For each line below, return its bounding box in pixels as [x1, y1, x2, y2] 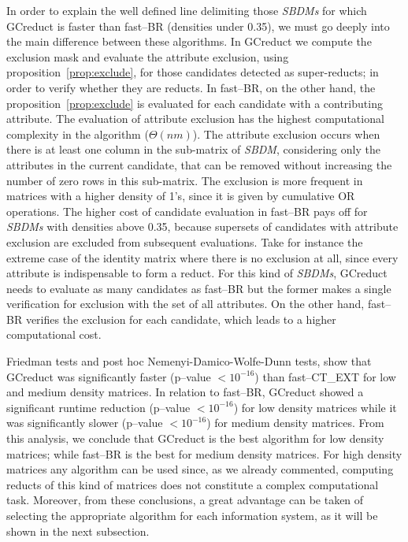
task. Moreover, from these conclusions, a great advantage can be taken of [6, 492, 364, 508]
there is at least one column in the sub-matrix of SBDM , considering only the [6, 141, 380, 158]
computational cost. [6, 326, 102, 343]
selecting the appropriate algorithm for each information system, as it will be [6, 507, 378, 523]
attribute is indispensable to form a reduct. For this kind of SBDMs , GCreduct [6, 265, 388, 281]
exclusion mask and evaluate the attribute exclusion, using [6, 48, 289, 65]
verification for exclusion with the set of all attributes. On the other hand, [6, 295, 365, 312]
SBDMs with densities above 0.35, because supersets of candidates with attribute [6, 218, 399, 235]
